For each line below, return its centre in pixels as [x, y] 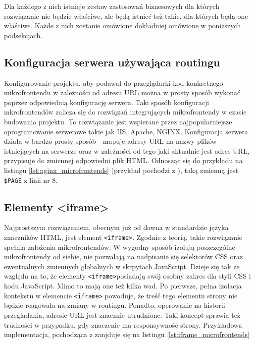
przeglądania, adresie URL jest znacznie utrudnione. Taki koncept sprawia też [122, 314]
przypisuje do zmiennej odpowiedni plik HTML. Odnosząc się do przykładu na [123, 160]
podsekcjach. [23, 35]
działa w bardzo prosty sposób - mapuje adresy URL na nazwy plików [110, 141]
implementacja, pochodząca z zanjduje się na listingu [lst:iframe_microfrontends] [127, 334]
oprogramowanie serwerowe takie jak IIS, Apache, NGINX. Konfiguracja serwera [126, 131]
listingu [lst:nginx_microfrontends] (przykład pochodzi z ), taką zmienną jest [121, 170]
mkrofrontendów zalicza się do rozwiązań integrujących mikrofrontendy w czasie [125, 112]
